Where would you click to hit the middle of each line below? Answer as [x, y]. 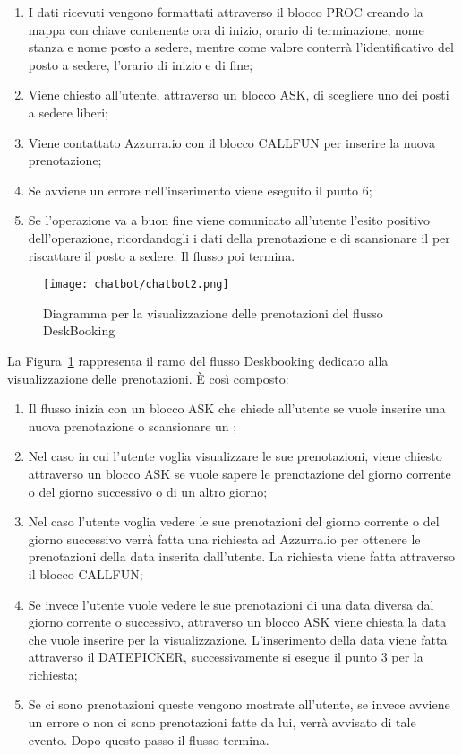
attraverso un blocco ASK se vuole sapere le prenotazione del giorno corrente [240, 473]
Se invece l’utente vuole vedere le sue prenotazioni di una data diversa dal [231, 604]
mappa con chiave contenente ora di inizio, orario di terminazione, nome [226, 29]
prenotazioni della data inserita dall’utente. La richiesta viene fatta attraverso [242, 556]
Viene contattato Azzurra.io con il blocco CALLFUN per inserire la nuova [232, 142]
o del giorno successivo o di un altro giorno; [148, 491]
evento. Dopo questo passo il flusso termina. [149, 739]
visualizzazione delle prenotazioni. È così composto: [148, 378]
